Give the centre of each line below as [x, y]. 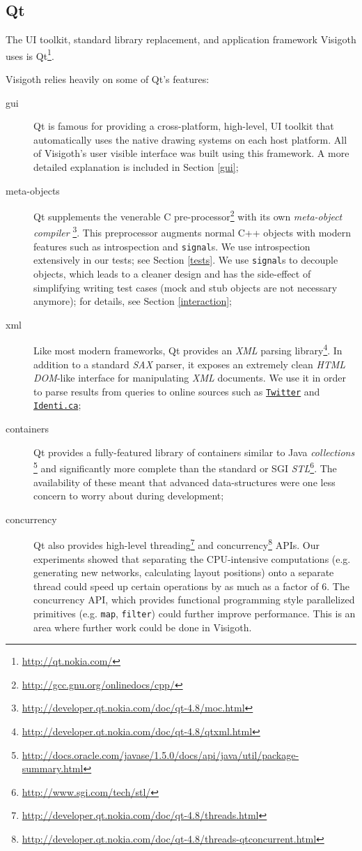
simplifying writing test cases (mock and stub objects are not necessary [186, 287]
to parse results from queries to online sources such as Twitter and [177, 391]
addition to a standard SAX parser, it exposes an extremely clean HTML [190, 364]
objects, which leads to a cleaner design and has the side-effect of [172, 274]
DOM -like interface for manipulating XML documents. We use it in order [190, 378]
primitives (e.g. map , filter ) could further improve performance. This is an [195, 613]
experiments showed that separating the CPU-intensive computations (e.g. [192, 558]
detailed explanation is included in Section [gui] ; [136, 167]
